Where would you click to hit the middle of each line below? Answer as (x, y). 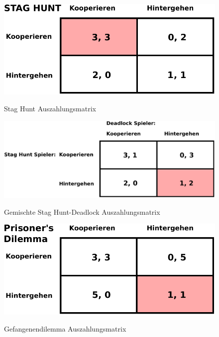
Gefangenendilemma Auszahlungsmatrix (65, 328)
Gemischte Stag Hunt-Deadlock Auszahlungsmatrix (82, 211)
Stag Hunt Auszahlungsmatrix (50, 108)
